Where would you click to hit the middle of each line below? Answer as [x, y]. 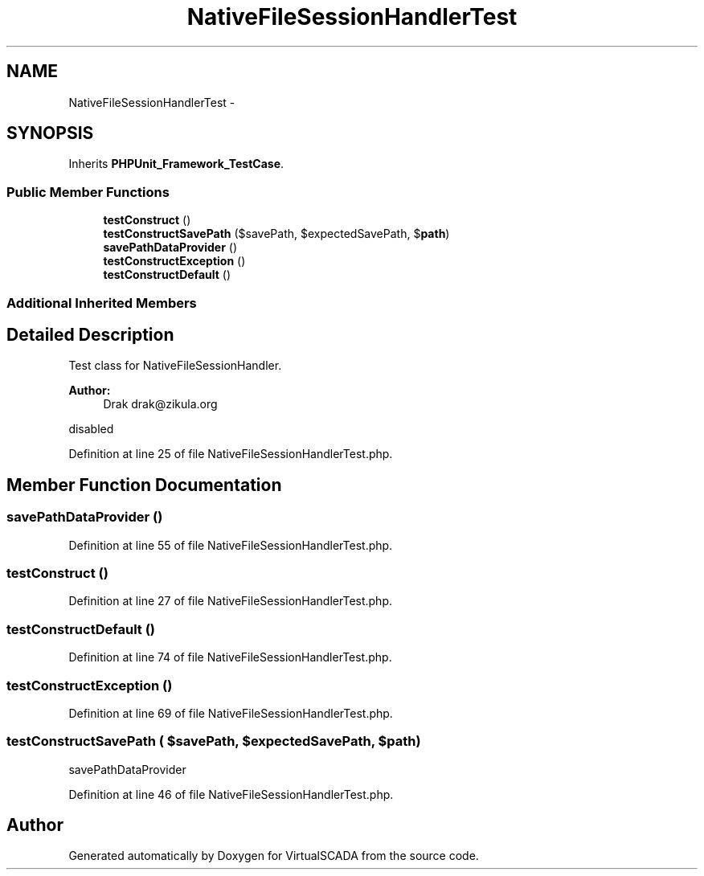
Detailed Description [90, 334]
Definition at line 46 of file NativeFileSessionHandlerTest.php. [231, 794]
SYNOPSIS [50, 133]
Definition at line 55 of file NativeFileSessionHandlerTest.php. [231, 545]
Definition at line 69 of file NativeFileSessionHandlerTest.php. [231, 713]
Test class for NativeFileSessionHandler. [175, 366]
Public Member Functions [88, 192]
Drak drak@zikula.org [160, 404]
